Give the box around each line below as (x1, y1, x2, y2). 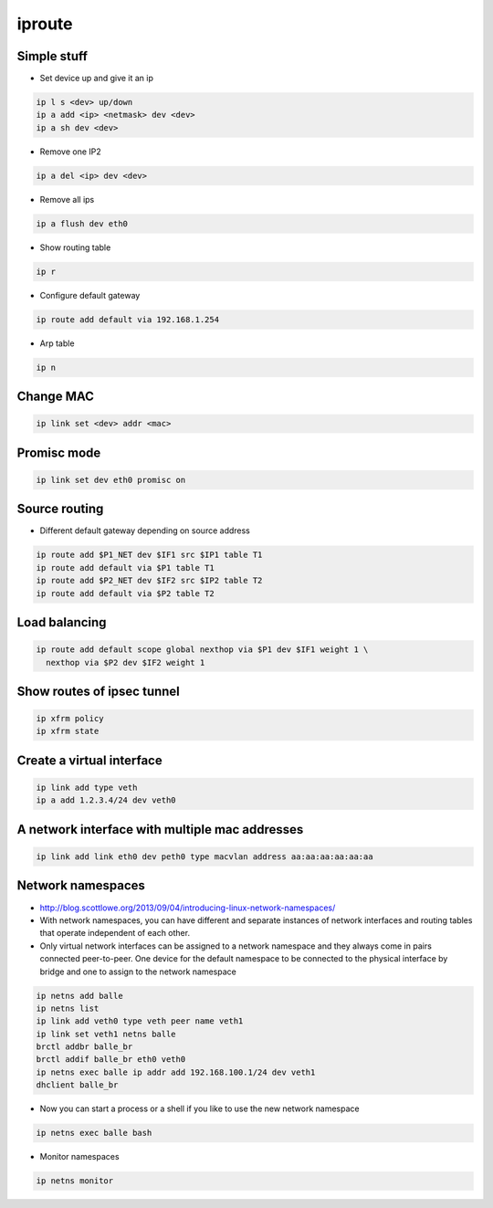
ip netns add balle (36, 991, 123, 1001)
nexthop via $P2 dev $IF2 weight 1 (46, 657, 205, 667)
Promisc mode (16, 445, 101, 460)
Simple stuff (16, 48, 89, 64)
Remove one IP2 (39, 146, 102, 157)
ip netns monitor (36, 1176, 114, 1186)
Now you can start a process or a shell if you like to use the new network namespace (39, 1103, 360, 1114)
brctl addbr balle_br (36, 1042, 133, 1052)
